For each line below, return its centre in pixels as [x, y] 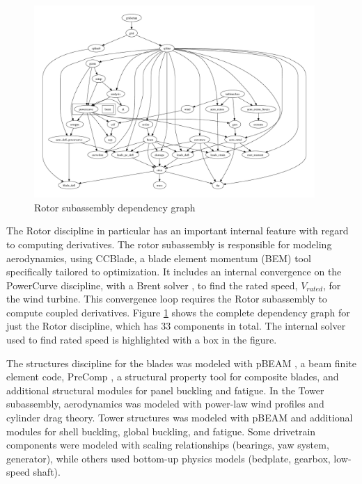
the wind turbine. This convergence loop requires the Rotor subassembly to [167, 299]
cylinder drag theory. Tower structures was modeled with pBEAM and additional [180, 418]
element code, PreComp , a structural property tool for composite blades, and [173, 377]
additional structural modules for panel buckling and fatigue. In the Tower [165, 390]
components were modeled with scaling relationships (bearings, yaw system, [168, 445]
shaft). [47, 472]
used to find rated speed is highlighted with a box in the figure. [142, 340]
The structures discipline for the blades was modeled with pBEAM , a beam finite [181, 363]
